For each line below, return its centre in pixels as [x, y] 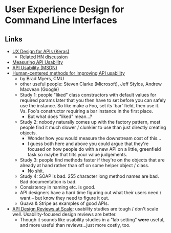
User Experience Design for [65, 9]
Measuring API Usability [38, 62]
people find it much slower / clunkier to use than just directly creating [93, 127]
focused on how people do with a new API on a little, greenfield [94, 149]
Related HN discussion [44, 57]
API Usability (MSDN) [35, 68]
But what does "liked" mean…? [60, 116]
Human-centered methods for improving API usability [68, 73]
